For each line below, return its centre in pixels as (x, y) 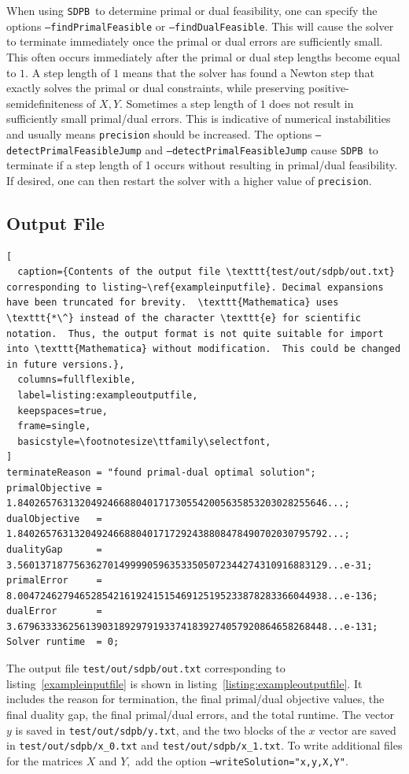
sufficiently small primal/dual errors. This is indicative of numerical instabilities (199, 119)
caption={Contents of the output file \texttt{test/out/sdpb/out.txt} (206, 272)
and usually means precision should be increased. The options (159, 133)
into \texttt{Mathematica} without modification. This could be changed (204, 349)
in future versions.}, (66, 364)
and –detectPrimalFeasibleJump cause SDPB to (262, 149)
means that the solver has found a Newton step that (248, 72)
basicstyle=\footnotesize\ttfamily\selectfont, (144, 441)
